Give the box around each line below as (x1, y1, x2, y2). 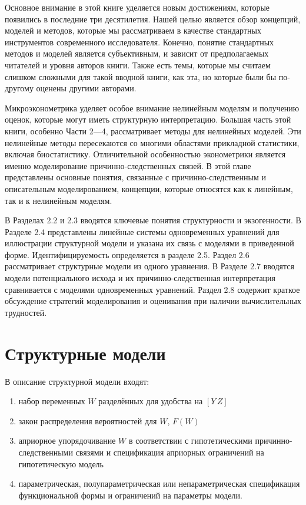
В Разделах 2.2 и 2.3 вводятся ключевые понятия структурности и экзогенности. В (5, 214, 301, 226)
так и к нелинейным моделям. (5, 194, 112, 206)
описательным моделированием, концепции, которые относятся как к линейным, (5, 182, 293, 194)
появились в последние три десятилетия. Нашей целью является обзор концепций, (5, 12, 301, 25)
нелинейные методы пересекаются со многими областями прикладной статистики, (5, 136, 300, 148)
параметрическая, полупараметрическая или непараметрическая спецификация (18, 477, 300, 490)
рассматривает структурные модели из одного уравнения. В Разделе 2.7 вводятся (5, 260, 294, 272)
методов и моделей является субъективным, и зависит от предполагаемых (5, 47, 269, 60)
